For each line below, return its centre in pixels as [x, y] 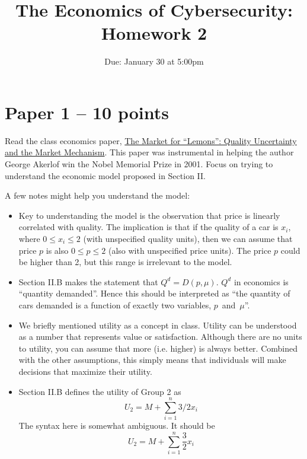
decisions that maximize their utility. [85, 371]
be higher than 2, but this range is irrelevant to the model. [125, 262]
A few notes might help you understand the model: [97, 195]
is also [57, 250]
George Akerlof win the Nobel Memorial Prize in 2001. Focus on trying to [139, 164]
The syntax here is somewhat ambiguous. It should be [117, 425]
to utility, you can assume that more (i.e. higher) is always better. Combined [158, 348]
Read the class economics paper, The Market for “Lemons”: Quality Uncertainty [151, 140]
